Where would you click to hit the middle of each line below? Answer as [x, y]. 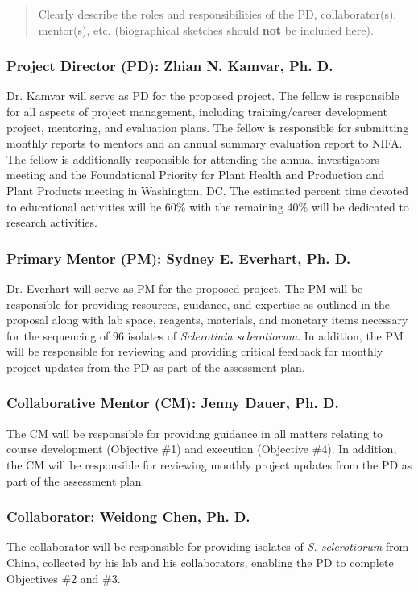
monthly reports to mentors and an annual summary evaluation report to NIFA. [205, 143]
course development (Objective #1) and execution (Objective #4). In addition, [202, 449]
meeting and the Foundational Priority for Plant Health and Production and [196, 175]
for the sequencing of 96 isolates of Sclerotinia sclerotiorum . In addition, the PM [205, 335]
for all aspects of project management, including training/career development [197, 111]
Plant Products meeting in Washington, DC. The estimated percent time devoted [208, 190]
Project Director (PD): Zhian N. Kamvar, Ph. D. [170, 66]
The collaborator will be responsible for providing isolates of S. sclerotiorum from [208, 546]
